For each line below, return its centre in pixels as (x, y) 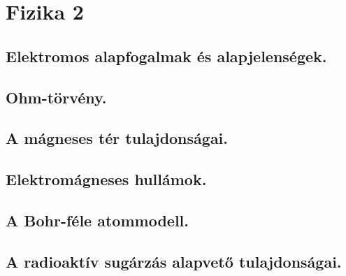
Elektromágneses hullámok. (106, 179)
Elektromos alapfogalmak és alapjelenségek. (166, 56)
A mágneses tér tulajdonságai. (117, 138)
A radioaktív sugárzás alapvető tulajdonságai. (174, 261)
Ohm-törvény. (56, 97)
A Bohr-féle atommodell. (97, 220)
